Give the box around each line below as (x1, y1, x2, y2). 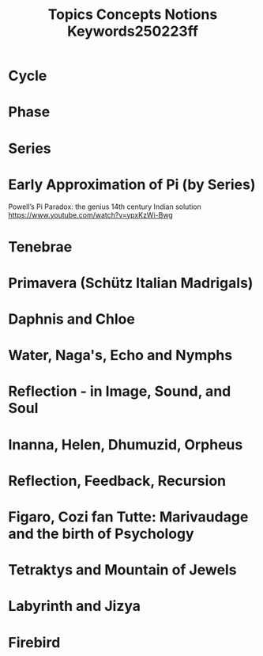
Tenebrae (8, 237, 73, 256)
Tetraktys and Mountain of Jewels (8, 561, 237, 579)
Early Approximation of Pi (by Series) (8, 176, 256, 193)
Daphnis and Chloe (8, 310, 136, 328)
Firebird (8, 633, 61, 651)
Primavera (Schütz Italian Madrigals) (8, 274, 254, 292)
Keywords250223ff (66, 22, 199, 40)
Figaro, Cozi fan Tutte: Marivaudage (8, 508, 249, 525)
